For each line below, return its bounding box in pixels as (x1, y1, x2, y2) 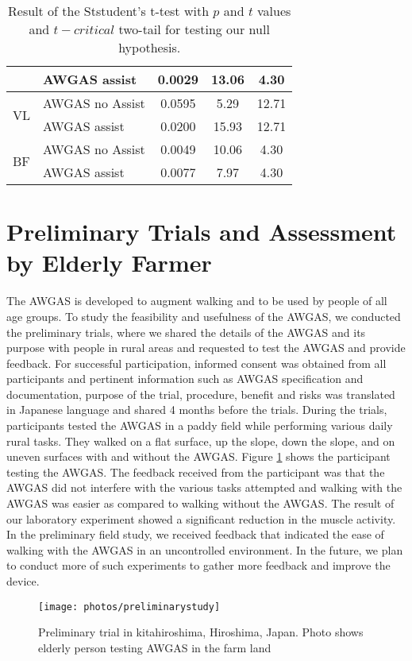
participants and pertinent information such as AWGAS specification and (6, 370, 364, 387)
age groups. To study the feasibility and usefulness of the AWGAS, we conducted (6, 307, 401, 324)
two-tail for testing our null (118, 20, 270, 38)
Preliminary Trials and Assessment (6, 215, 397, 248)
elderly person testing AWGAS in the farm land (38, 639, 271, 655)
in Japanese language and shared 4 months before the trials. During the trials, (6, 401, 387, 418)
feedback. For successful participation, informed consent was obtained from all (6, 354, 387, 371)
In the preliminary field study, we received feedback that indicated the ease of (6, 526, 384, 543)
